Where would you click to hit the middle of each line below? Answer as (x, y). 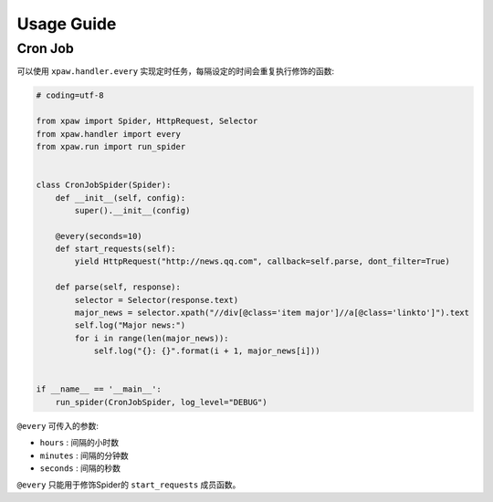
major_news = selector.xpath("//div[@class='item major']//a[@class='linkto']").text (272, 313)
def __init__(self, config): (121, 198)
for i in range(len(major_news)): (152, 338)
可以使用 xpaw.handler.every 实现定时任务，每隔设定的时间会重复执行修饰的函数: (176, 71)
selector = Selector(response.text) (157, 300)
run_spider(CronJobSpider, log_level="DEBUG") (162, 402)
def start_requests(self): (116, 249)
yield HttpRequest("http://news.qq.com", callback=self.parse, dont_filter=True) (262, 261)
